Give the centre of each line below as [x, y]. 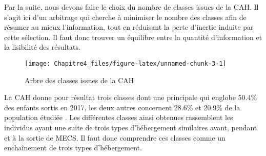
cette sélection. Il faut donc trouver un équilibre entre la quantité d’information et [133, 37]
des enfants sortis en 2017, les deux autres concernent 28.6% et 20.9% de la [122, 107]
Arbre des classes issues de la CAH [79, 80]
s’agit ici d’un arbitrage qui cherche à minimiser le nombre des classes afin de [125, 17]
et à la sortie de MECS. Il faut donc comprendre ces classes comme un [115, 137]
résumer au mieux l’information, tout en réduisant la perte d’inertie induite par [129, 27]
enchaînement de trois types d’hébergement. [73, 148]
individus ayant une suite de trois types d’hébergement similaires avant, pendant [131, 127]
